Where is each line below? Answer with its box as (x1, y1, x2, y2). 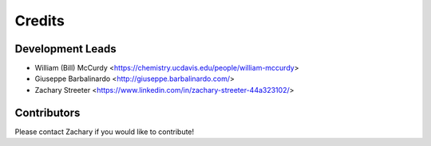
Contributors (14, 106, 81, 119)
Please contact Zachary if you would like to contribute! (14, 127, 195, 136)
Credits (14, 12, 65, 29)
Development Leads (14, 42, 117, 56)
